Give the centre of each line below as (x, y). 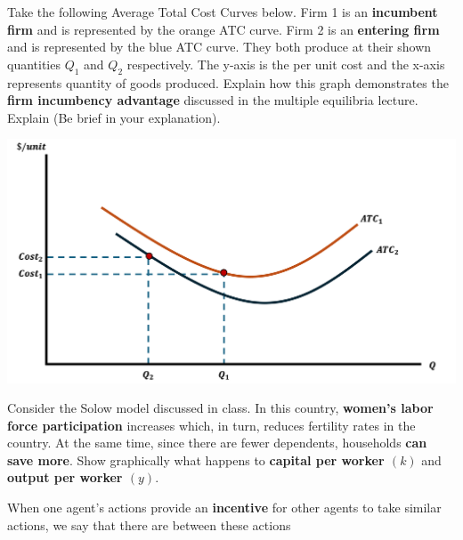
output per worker (65, 477)
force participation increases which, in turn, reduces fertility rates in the (211, 425)
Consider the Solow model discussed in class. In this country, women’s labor (220, 408)
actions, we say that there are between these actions (149, 524)
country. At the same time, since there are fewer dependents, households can (217, 443)
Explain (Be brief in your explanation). (114, 117)
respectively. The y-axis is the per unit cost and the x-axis (286, 64)
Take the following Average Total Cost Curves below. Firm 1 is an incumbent (223, 12)
